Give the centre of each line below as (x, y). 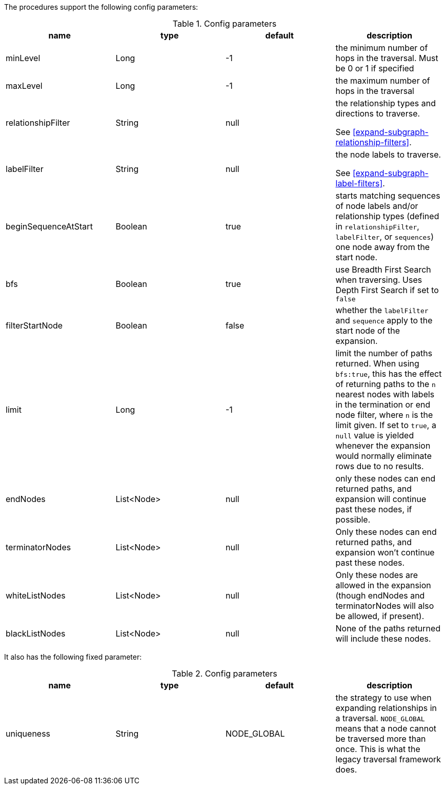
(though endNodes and (380, 595)
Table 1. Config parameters (225, 24)
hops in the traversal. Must (387, 58)
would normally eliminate (383, 456)
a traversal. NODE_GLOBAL (380, 718)
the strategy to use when (383, 698)
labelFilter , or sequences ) (385, 237)
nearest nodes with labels (385, 394)
